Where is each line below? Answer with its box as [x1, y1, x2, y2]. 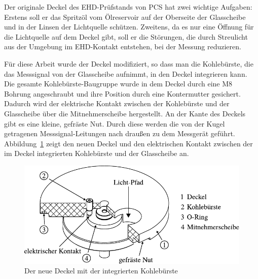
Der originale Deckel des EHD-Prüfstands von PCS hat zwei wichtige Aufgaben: [4, 2, 252, 12]
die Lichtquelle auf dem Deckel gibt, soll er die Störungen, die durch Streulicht [4, 31, 248, 42]
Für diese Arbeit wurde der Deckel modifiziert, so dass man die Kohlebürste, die [4, 58, 253, 69]
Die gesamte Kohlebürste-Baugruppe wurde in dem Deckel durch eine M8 [4, 78, 233, 89]
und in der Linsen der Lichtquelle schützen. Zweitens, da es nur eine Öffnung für [4, 21, 254, 32]
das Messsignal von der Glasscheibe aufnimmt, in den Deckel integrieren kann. [4, 68, 247, 79]
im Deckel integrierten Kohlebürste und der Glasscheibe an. [4, 148, 189, 159]
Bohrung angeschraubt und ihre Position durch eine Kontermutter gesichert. [4, 88, 241, 99]
